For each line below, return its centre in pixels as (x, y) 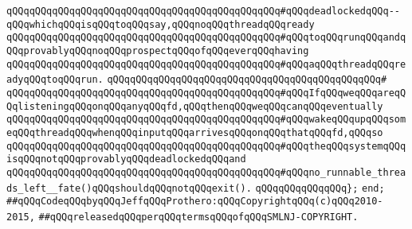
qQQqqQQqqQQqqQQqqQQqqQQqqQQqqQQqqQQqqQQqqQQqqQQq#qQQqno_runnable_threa (206, 172)
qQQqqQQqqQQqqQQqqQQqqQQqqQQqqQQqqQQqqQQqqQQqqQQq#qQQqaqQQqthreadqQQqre (206, 64)
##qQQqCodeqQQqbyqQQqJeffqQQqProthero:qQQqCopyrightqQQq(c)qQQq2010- (195, 202)
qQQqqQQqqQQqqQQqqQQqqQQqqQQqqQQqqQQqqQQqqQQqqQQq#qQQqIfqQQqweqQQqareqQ (206, 93)
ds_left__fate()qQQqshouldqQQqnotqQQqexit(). (129, 188)
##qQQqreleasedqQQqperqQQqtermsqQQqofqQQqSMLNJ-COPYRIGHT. (198, 217)
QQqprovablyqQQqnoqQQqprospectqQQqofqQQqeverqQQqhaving (158, 50)
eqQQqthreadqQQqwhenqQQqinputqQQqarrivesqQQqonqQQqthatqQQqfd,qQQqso (195, 132)
